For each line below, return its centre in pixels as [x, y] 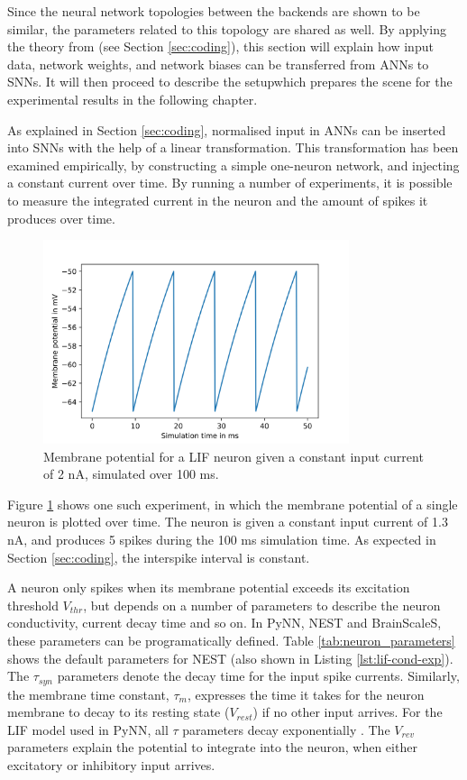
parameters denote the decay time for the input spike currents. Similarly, [258, 676]
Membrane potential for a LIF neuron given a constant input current [233, 456]
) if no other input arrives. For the [348, 712]
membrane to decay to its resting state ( [119, 712]
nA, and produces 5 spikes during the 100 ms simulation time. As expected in [222, 539]
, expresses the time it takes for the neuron [306, 694]
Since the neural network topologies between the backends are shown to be [214, 11]
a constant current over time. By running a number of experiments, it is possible [230, 183]
